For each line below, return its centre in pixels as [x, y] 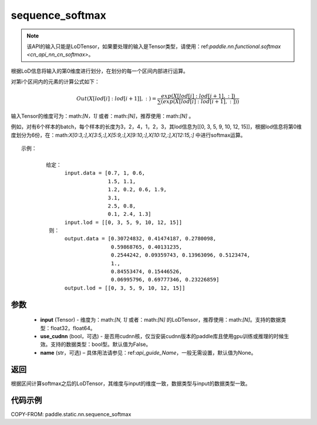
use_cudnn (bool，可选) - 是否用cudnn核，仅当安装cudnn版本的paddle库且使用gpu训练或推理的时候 [162, 336]
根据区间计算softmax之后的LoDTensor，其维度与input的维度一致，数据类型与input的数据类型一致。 [131, 383]
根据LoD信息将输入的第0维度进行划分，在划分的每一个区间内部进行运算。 [100, 71]
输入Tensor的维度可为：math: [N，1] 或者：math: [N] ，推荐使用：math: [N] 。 [102, 116]
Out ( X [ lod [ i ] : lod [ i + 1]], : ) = [117, 99]
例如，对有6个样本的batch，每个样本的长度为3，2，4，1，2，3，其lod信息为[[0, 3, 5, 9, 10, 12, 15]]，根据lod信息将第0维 [156, 127]
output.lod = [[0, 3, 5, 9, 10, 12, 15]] [125, 288]
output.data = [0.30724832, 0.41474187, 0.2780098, [141, 239]
